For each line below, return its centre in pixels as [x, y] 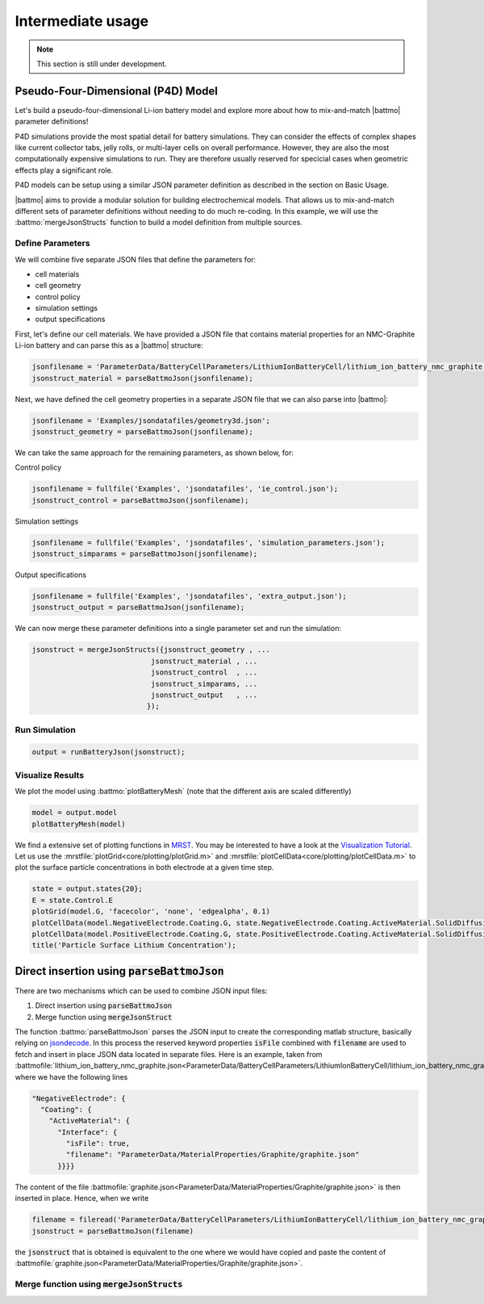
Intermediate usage [82, 21]
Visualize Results [50, 775]
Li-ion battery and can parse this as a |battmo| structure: [109, 345]
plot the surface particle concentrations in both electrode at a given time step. [144, 867]
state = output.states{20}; [87, 889]
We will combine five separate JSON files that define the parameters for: [136, 259]
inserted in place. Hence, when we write [82, 1198]
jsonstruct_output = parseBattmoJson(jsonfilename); [138, 608]
